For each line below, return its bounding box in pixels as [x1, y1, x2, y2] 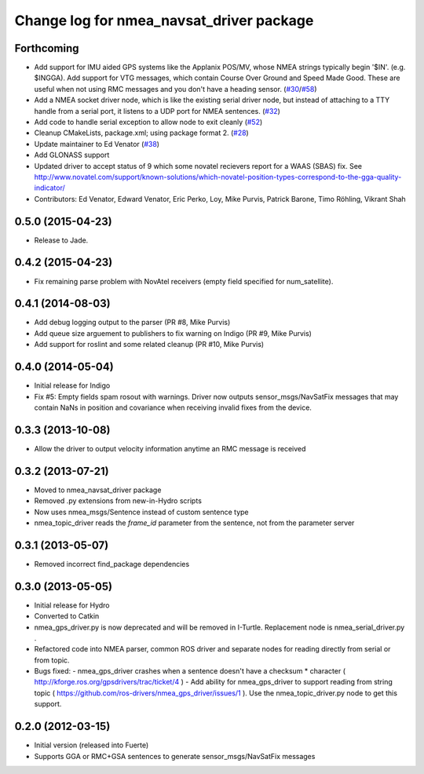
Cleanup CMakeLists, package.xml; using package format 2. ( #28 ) [34, 128, 249, 137]
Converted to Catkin [34, 612, 100, 621]
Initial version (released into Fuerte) [34, 740, 149, 750]
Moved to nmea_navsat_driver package [34, 485, 162, 495]
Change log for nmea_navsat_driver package [14, 12, 314, 29]
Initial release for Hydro [34, 601, 110, 610]
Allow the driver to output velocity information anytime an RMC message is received [34, 444, 306, 453]
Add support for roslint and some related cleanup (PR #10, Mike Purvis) [34, 340, 265, 349]
